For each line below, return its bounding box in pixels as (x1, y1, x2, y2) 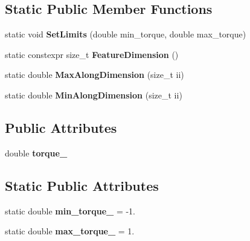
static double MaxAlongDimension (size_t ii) (5, 68, 184, 81)
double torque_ (5, 146, 68, 159)
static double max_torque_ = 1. (5, 225, 135, 237)
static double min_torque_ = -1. (5, 204, 136, 217)
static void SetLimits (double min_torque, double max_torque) (5, 28, 246, 40)
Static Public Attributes (5, 176, 159, 194)
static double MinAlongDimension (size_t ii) (5, 88, 182, 101)
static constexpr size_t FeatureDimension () (5, 48, 179, 60)
